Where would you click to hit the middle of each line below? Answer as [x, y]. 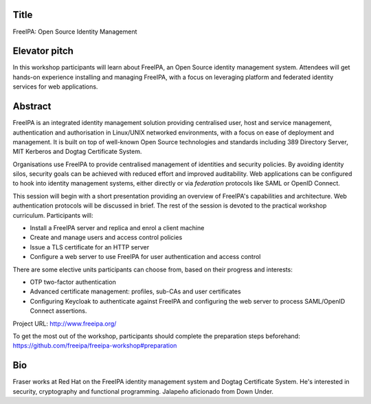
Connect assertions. [58, 311]
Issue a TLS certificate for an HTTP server [90, 247]
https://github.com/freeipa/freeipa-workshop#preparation [95, 346]
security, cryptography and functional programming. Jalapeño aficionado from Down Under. [143, 391]
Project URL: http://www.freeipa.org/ [65, 324]
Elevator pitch [43, 51]
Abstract [32, 106]
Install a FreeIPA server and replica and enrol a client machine [117, 228]
